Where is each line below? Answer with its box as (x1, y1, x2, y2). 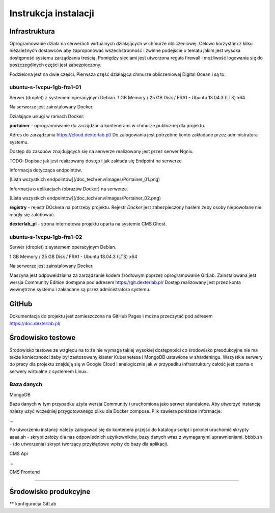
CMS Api (9, 450, 28, 457)
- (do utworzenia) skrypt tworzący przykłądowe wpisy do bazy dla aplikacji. (9, 441, 169, 447)
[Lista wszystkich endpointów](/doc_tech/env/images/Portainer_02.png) (9, 195, 161, 201)
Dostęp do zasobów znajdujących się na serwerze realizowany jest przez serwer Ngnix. (9, 148, 194, 155)
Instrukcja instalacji (9, 8, 94, 19)
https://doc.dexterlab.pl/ (9, 320, 61, 326)
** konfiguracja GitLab (9, 501, 57, 507)
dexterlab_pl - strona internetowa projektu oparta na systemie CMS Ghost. (9, 221, 167, 227)
